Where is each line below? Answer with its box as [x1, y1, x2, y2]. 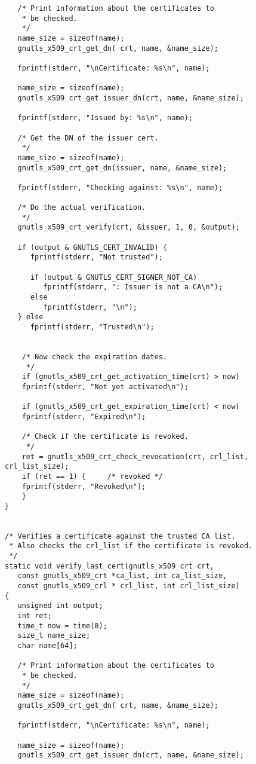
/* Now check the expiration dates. [21, 352, 168, 361]
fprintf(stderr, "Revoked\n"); [21, 482, 146, 491]
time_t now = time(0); [17, 621, 107, 630]
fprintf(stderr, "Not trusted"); [30, 253, 163, 262]
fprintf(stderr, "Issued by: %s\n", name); [17, 114, 193, 123]
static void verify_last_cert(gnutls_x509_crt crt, [5, 561, 214, 570]
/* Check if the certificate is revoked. [21, 432, 189, 441]
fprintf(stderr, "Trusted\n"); [30, 323, 155, 331]
